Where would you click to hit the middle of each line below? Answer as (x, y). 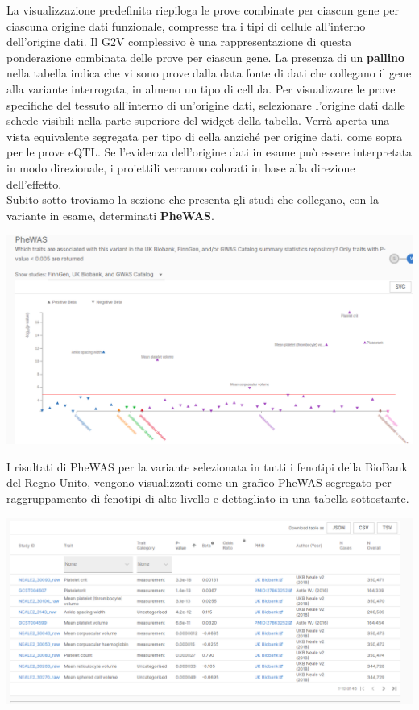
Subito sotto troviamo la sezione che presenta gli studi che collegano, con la (193, 199)
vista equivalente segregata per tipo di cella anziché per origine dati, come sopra (205, 136)
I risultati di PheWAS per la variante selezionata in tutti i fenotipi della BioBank (207, 466)
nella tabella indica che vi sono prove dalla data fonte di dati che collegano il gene (209, 73)
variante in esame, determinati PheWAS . (110, 215)
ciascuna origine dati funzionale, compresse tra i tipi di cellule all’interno (186, 25)
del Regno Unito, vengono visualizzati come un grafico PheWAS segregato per (199, 482)
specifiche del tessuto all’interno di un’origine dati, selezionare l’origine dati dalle (206, 104)
